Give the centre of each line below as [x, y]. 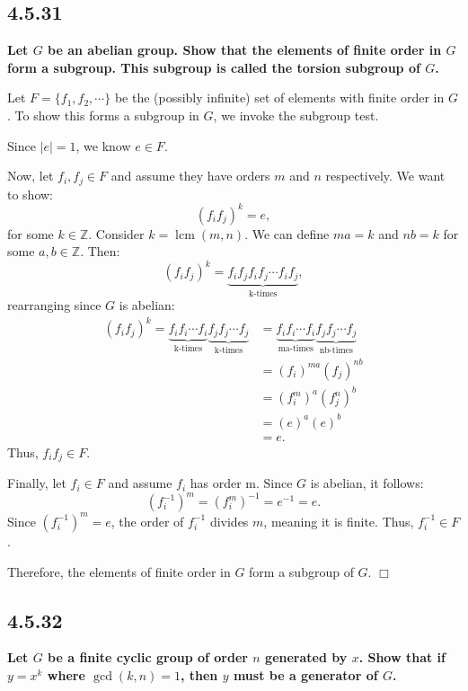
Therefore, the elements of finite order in [119, 571]
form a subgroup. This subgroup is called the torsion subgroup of [214, 67]
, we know [103, 145]
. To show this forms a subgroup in [103, 115]
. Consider [116, 233]
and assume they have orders [190, 176]
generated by [306, 657]
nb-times [336, 350]
